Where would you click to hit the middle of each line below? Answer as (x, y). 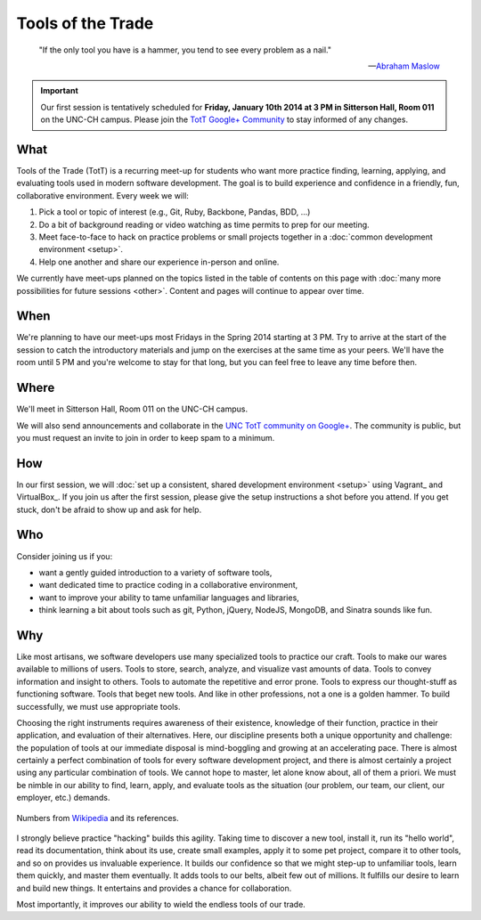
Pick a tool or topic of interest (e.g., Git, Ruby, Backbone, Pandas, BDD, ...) (175, 212)
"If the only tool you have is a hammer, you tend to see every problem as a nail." (185, 50)
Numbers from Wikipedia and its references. (98, 818)
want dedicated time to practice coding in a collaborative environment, (168, 585)
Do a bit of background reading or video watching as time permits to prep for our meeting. (204, 224)
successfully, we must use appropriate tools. (98, 706)
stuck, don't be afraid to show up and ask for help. (109, 509)
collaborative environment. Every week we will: (102, 195)
